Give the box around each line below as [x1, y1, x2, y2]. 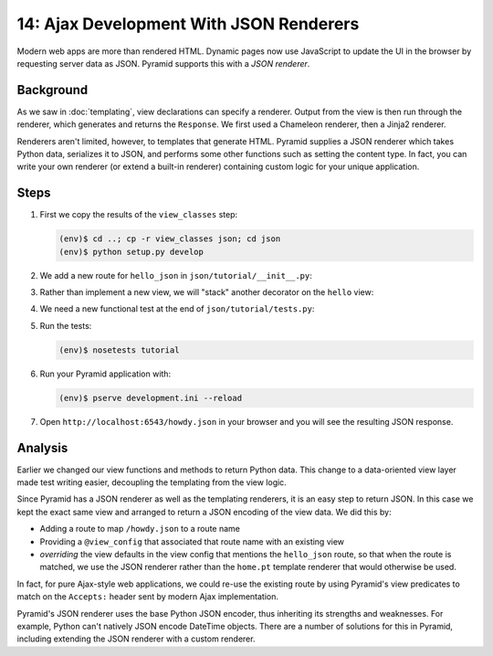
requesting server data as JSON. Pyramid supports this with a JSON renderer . [16, 58, 310, 69]
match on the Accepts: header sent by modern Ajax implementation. [16, 591, 278, 602]
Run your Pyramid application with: [39, 368, 172, 379]
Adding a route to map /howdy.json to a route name [39, 524, 241, 534]
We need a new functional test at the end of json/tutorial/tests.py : [39, 303, 315, 314]
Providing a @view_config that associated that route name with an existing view [39, 535, 345, 547]
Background [16, 82, 89, 98]
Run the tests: [39, 320, 92, 331]
